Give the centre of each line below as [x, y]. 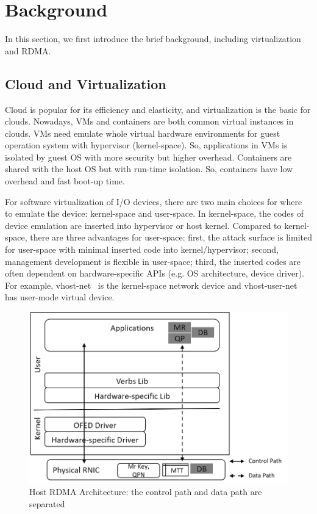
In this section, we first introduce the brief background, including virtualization [153, 39]
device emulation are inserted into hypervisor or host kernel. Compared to [143, 225]
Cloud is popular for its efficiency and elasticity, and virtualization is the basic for [158, 109]
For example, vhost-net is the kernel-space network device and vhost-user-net [151, 285]
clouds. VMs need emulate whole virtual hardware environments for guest [143, 133]
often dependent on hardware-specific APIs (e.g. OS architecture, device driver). [155, 273]
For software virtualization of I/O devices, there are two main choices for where [154, 201]
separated [47, 503]
